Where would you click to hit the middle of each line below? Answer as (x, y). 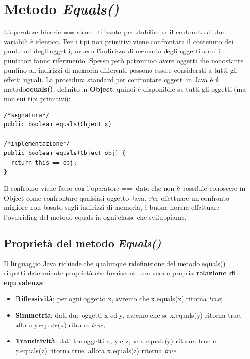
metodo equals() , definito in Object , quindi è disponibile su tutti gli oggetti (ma (125, 89)
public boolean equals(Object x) (58, 125)
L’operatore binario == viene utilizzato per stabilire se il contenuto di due (115, 32)
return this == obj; (44, 162)
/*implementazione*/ (37, 144)
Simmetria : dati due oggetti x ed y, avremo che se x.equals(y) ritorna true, (129, 315)
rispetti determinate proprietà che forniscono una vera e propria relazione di (120, 273)
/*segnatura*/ (27, 115)
